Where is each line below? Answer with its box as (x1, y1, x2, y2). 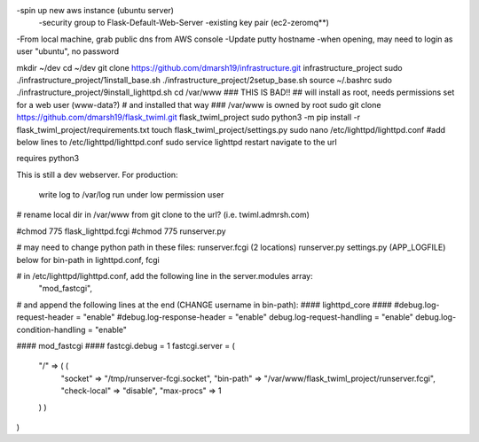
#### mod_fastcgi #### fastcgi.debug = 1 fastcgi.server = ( (16, 340, 235, 351)
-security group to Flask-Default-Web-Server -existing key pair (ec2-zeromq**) (38, 18, 330, 28)
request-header (16, 312, 75, 322)
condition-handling (16, 324, 86, 335)
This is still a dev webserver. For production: (16, 169, 178, 180)
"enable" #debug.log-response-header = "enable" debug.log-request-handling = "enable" (82, 312, 414, 322)
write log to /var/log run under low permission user (38, 190, 224, 200)
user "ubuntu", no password (16, 46, 120, 57)
